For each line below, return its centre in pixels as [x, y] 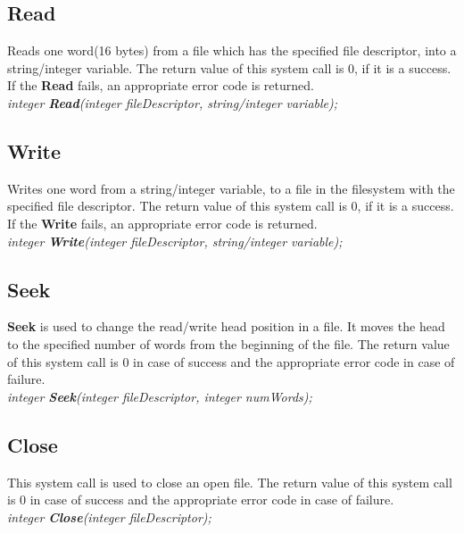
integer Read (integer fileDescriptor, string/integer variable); [173, 102]
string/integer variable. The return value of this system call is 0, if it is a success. [229, 67]
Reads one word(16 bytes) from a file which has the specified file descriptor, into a [232, 50]
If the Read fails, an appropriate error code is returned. [161, 85]
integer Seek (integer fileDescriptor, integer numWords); [160, 396]
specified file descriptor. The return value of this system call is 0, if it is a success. [231, 206]
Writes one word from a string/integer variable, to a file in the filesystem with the [231, 188]
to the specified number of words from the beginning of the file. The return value [228, 343]
